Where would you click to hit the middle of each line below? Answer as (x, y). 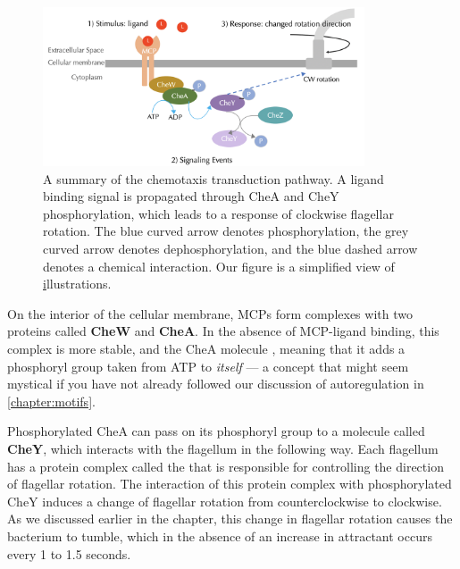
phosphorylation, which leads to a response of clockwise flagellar (218, 213)
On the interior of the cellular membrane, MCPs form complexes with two (210, 313)
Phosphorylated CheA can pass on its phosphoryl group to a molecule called (216, 431)
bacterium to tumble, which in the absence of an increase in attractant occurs (220, 536)
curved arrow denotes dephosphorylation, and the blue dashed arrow (230, 249)
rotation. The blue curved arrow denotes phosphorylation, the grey (226, 231)
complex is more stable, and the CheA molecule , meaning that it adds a (206, 349)
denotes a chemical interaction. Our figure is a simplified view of (219, 266)
